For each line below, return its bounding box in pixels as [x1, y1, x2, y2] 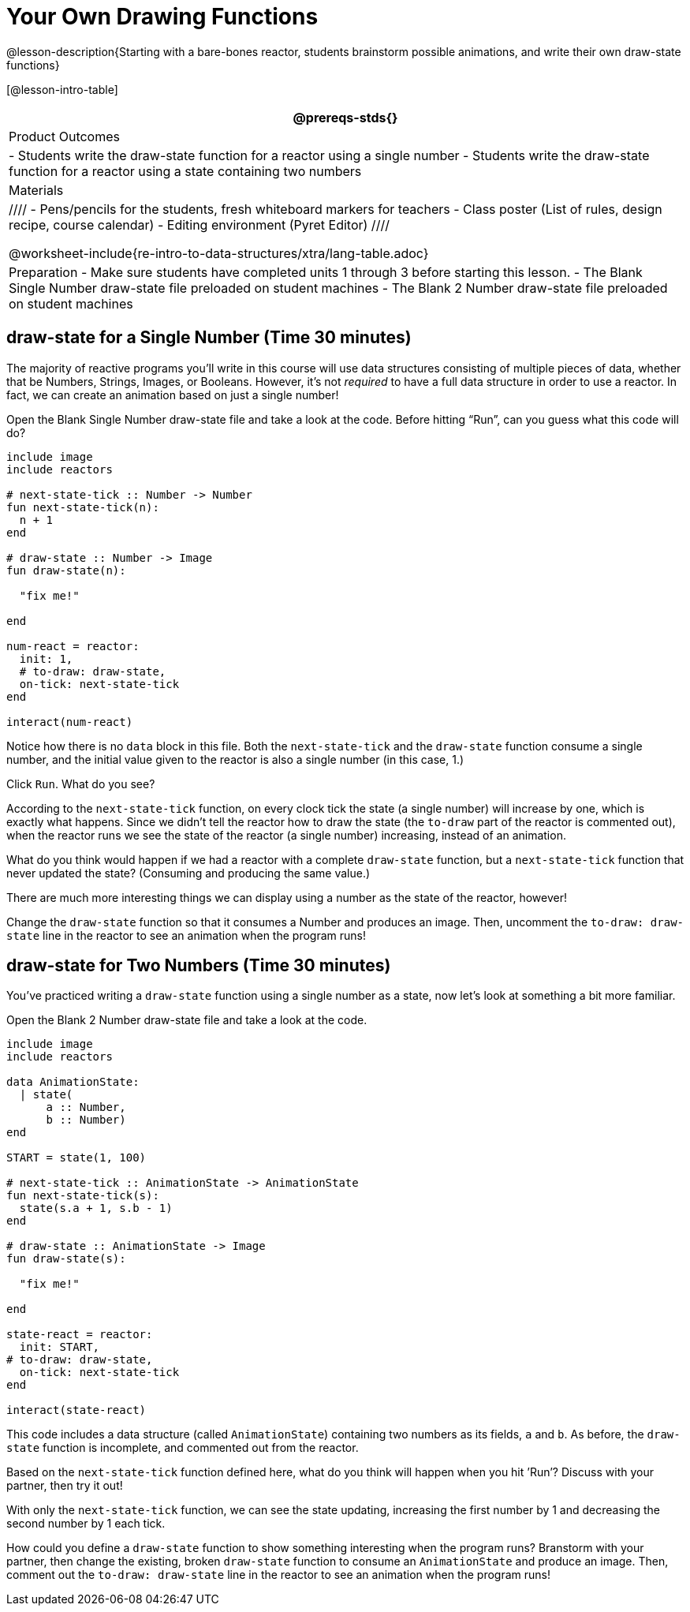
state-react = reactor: [6, 1328, 153, 1341]
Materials [9, 181, 64, 198]
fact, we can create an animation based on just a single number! [6, 387, 339, 402]
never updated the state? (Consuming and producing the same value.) [6, 866, 371, 880]
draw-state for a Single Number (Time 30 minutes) [6, 327, 412, 348]
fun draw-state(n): [6, 563, 126, 577]
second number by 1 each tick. [6, 1517, 166, 1531]
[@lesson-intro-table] [6, 82, 118, 96]
